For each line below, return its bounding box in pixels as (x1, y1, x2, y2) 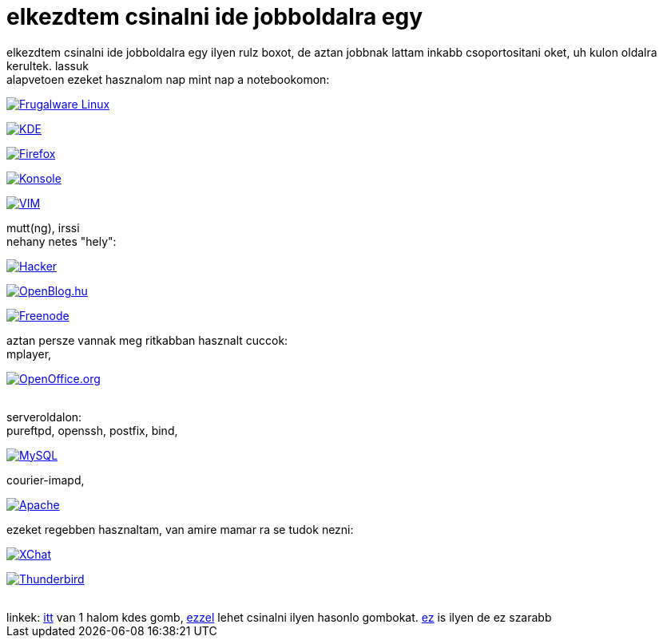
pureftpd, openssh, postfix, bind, (6, 423, 178, 437)
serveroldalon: (6, 409, 82, 424)
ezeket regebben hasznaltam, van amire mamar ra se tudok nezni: (6, 522, 354, 536)
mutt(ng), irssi (6, 220, 80, 235)
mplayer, (6, 346, 52, 361)
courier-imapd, (6, 472, 85, 487)
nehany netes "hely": (6, 234, 117, 248)
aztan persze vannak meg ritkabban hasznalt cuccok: (6, 333, 288, 347)
